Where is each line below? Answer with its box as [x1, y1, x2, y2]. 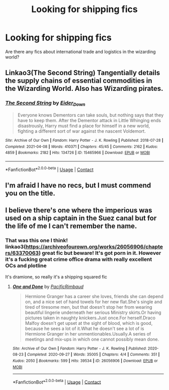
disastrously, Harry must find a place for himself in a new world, [17, 123, 150, 129]
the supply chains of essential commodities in [5, 77, 152, 85]
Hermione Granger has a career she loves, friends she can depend [25, 293, 163, 299]
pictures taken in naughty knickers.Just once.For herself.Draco [25, 314, 156, 321]
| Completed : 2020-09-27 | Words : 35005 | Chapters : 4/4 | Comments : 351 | [24, 352, 160, 357]
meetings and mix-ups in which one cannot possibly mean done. [25, 336, 159, 342]
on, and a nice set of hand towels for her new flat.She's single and [25, 299, 162, 305]
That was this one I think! [5, 237, 68, 244]
